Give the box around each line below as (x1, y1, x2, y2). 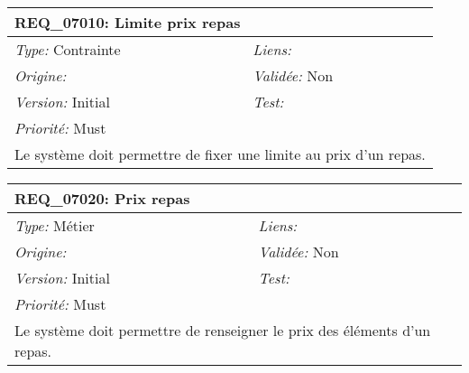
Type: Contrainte (14, 39, 121, 60)
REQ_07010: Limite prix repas (14, 12, 241, 33)
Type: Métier (14, 215, 95, 236)
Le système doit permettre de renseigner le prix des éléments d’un (14, 320, 431, 340)
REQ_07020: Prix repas (14, 188, 190, 209)
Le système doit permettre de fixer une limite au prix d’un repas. (14, 144, 426, 164)
